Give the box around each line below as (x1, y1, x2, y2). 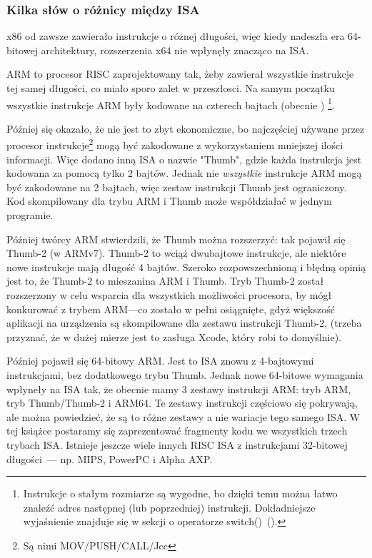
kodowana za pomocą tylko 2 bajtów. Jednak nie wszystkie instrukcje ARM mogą (6, 166, 362, 181)
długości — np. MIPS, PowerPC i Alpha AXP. (6, 451, 213, 466)
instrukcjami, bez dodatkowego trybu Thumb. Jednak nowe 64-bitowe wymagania (6, 367, 363, 382)
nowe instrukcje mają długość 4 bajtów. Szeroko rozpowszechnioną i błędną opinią (6, 259, 366, 274)
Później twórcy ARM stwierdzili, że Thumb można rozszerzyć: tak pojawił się (6, 231, 346, 246)
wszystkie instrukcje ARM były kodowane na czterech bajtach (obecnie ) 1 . (6, 95, 335, 112)
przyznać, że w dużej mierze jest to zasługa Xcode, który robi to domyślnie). (6, 329, 341, 344)
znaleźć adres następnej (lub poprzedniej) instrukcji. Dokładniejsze (23, 499, 316, 514)
